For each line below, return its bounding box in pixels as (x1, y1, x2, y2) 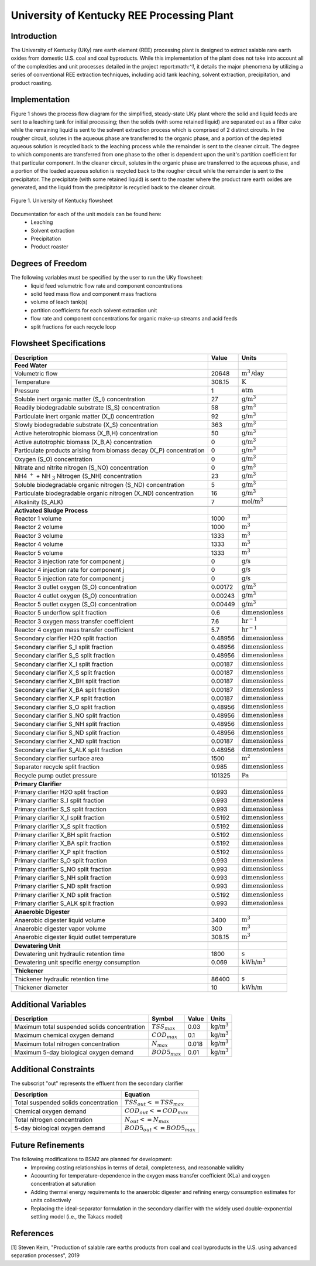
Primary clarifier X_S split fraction (14, 822, 107, 830)
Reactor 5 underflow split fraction (14, 609, 107, 617)
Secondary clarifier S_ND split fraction (14, 728, 120, 736)
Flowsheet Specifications (11, 339, 106, 349)
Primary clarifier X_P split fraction (14, 848, 107, 856)
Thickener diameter (14, 983, 68, 991)
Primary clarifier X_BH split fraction (14, 831, 112, 839)
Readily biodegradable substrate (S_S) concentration (14, 404, 160, 412)
